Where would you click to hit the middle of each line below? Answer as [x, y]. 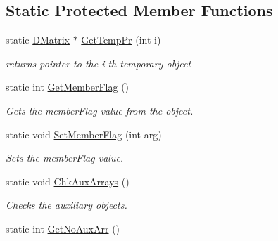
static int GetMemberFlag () [68, 87]
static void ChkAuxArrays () [68, 181]
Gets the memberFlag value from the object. [100, 110]
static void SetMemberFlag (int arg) [84, 134]
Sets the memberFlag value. [65, 158]
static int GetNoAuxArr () [63, 228]
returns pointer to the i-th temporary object [99, 63]
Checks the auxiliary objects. [67, 205]
